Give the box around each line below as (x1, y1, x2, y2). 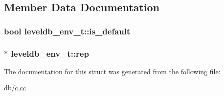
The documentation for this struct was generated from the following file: (4, 66, 221, 76)
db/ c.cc (4, 82, 26, 93)
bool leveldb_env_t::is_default (4, 25, 131, 37)
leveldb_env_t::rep (11, 47, 89, 59)
